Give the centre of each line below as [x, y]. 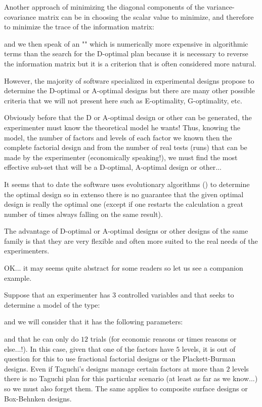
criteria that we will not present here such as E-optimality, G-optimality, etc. [123, 100]
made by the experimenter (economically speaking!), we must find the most [121, 157]
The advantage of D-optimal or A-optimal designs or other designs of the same [126, 231]
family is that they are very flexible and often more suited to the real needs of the [131, 240]
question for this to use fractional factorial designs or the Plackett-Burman [120, 359]
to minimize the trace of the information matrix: [79, 27]
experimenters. [27, 251]
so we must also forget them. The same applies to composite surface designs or [126, 388]
